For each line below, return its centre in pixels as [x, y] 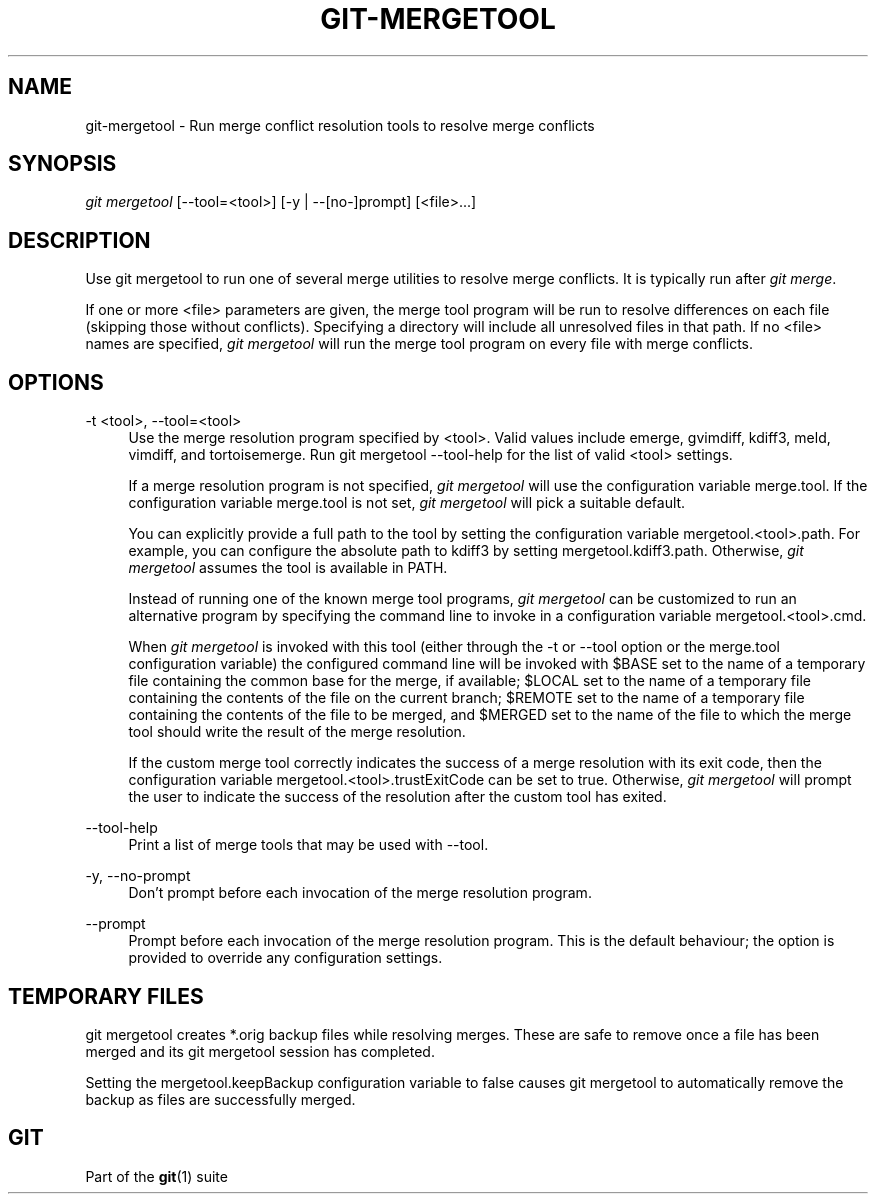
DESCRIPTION [79, 240]
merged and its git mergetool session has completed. [260, 1051]
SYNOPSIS [62, 164]
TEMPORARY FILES [106, 996]
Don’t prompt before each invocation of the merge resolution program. [360, 893]
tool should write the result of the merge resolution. [297, 732]
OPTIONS [56, 382]
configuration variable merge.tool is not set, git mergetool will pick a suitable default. [407, 503]
